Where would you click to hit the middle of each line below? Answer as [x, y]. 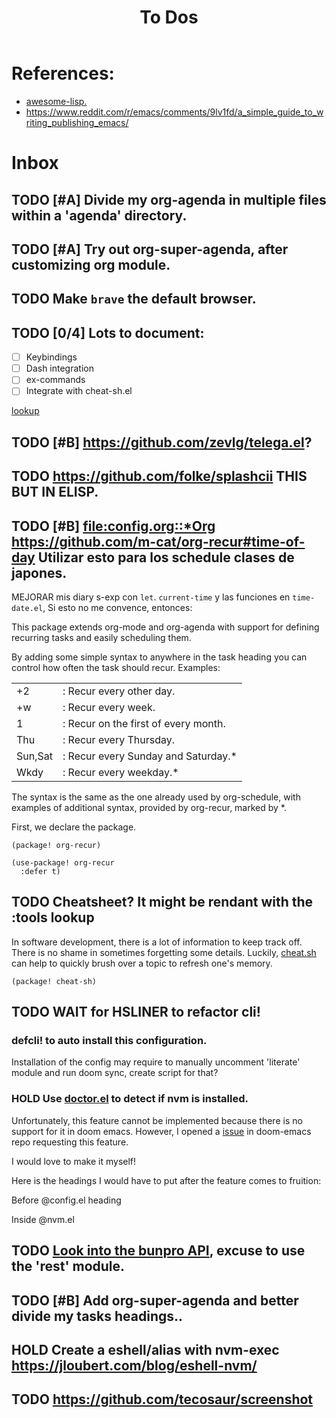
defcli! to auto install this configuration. [109, 1041]
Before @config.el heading [66, 1200]
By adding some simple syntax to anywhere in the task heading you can [159, 657]
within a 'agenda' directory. [99, 215]
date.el [27, 608]
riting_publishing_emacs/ [77, 122]
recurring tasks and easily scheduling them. [101, 637]
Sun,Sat [34, 756]
